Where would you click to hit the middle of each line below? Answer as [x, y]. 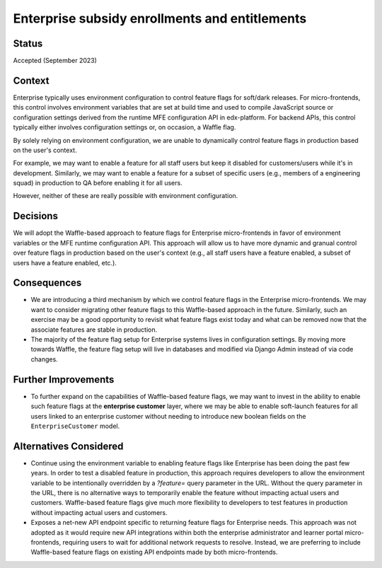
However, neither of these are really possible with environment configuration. [126, 196]
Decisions [35, 216]
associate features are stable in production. [94, 330]
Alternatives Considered [68, 446]
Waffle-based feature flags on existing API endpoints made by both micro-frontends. [154, 552]
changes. [44, 359]
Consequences [47, 283]
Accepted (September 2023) [55, 61]
